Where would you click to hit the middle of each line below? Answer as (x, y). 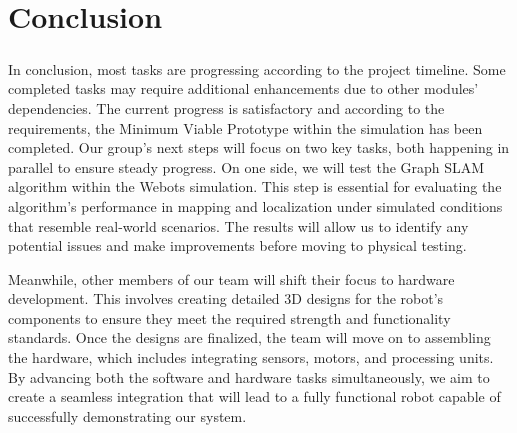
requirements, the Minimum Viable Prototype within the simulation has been (245, 127)
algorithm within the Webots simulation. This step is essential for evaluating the (255, 186)
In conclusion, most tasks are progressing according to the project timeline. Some (257, 68)
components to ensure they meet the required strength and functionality (229, 317)
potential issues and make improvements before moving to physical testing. (237, 245)
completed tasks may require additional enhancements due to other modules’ (243, 88)
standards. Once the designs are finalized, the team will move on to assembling (249, 337)
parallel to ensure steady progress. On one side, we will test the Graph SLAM (246, 166)
